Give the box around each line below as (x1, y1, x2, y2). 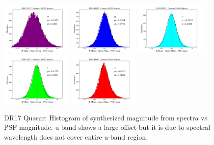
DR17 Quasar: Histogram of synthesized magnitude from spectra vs (4, 112, 207, 122)
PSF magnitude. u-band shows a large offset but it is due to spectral (4, 122, 211, 132)
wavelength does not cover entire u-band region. (4, 131, 148, 142)
